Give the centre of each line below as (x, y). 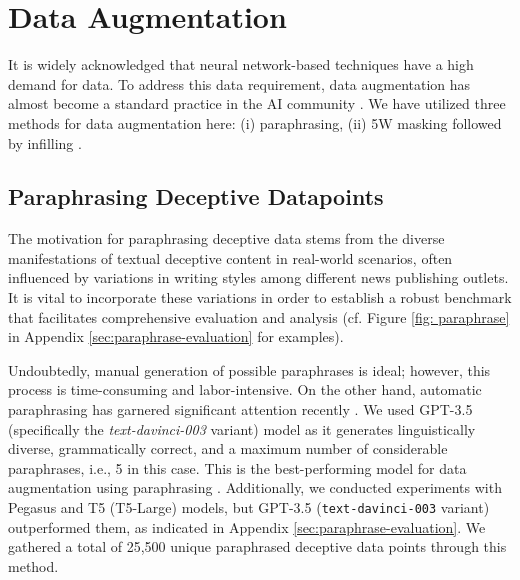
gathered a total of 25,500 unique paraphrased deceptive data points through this (257, 546)
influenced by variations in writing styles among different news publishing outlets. (258, 277)
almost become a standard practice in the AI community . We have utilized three (257, 103)
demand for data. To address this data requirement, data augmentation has (239, 83)
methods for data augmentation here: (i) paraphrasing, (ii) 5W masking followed (255, 122)
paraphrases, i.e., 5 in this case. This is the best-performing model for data (237, 467)
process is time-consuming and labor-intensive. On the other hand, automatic (245, 389)
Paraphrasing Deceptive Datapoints (196, 196)
